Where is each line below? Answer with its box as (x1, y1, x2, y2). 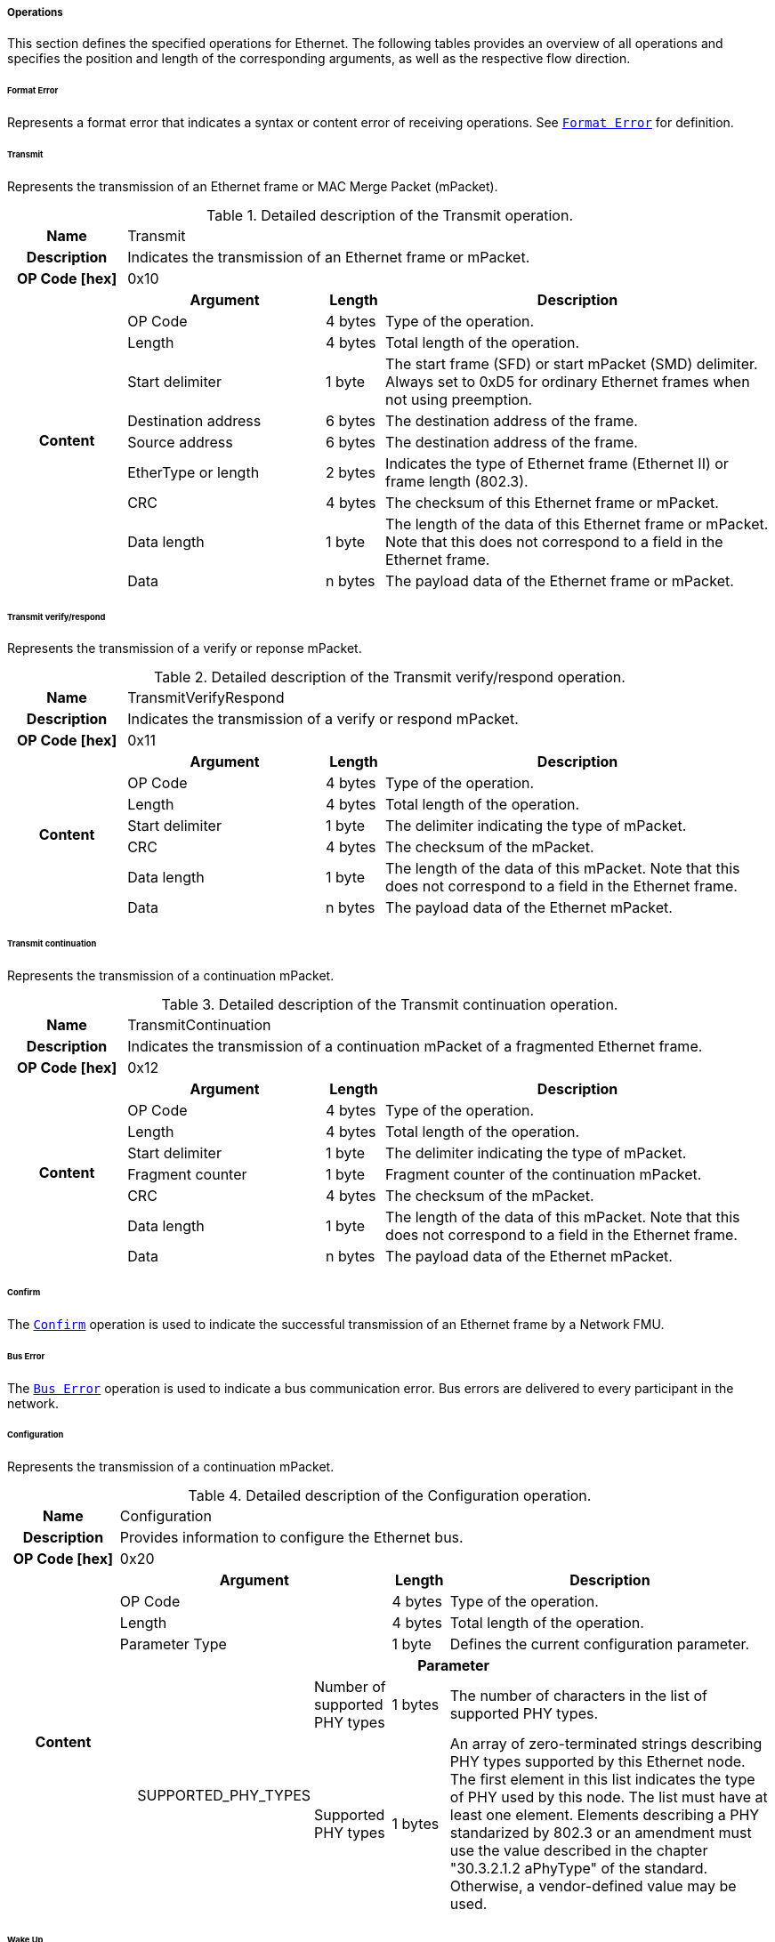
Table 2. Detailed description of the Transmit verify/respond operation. (154, 668, 626, 687)
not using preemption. (385, 390, 533, 408)
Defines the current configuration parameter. (449, 1635, 750, 1654)
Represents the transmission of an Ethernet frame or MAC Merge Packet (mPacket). (7, 178, 498, 194)
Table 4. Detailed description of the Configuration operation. (188, 1487, 592, 1505)
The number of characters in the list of (449, 1687, 707, 1705)
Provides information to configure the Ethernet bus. (119, 1528, 464, 1547)
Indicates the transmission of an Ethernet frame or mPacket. (127, 247, 530, 266)
